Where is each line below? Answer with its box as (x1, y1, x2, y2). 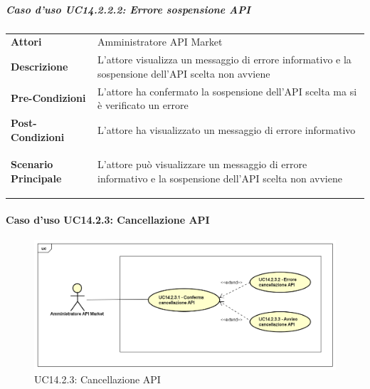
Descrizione (11, 58, 68, 73)
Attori (11, 34, 42, 49)
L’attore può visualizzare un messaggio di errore (97, 157, 307, 172)
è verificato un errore (97, 98, 189, 113)
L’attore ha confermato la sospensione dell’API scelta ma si (97, 83, 357, 98)
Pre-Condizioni (11, 90, 86, 105)
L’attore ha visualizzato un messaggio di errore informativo (97, 122, 356, 137)
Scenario (11, 157, 53, 172)
